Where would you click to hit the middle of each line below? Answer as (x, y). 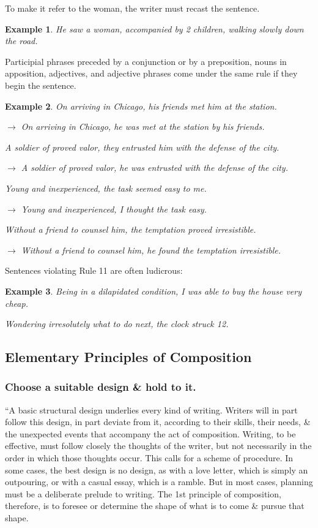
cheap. (17, 303)
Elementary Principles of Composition (128, 357)
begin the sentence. (41, 85)
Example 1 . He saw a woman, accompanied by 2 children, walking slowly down (154, 28)
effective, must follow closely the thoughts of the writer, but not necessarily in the (158, 446)
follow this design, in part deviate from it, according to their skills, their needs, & (158, 422)
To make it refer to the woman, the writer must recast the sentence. (132, 8)
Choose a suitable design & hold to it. (101, 387)
